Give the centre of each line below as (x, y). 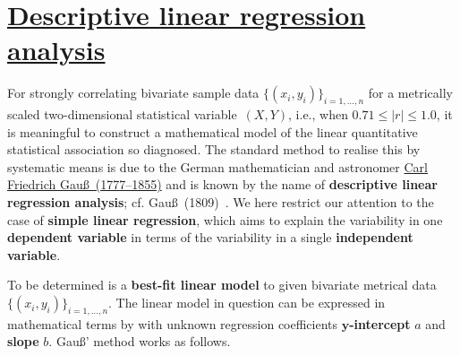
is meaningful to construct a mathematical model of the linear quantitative (213, 131)
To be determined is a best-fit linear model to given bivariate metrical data (222, 285)
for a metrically (410, 93)
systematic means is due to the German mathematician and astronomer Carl (217, 166)
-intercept (380, 323)
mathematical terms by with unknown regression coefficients (173, 323)
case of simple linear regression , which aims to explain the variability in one (225, 219)
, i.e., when (318, 114)
